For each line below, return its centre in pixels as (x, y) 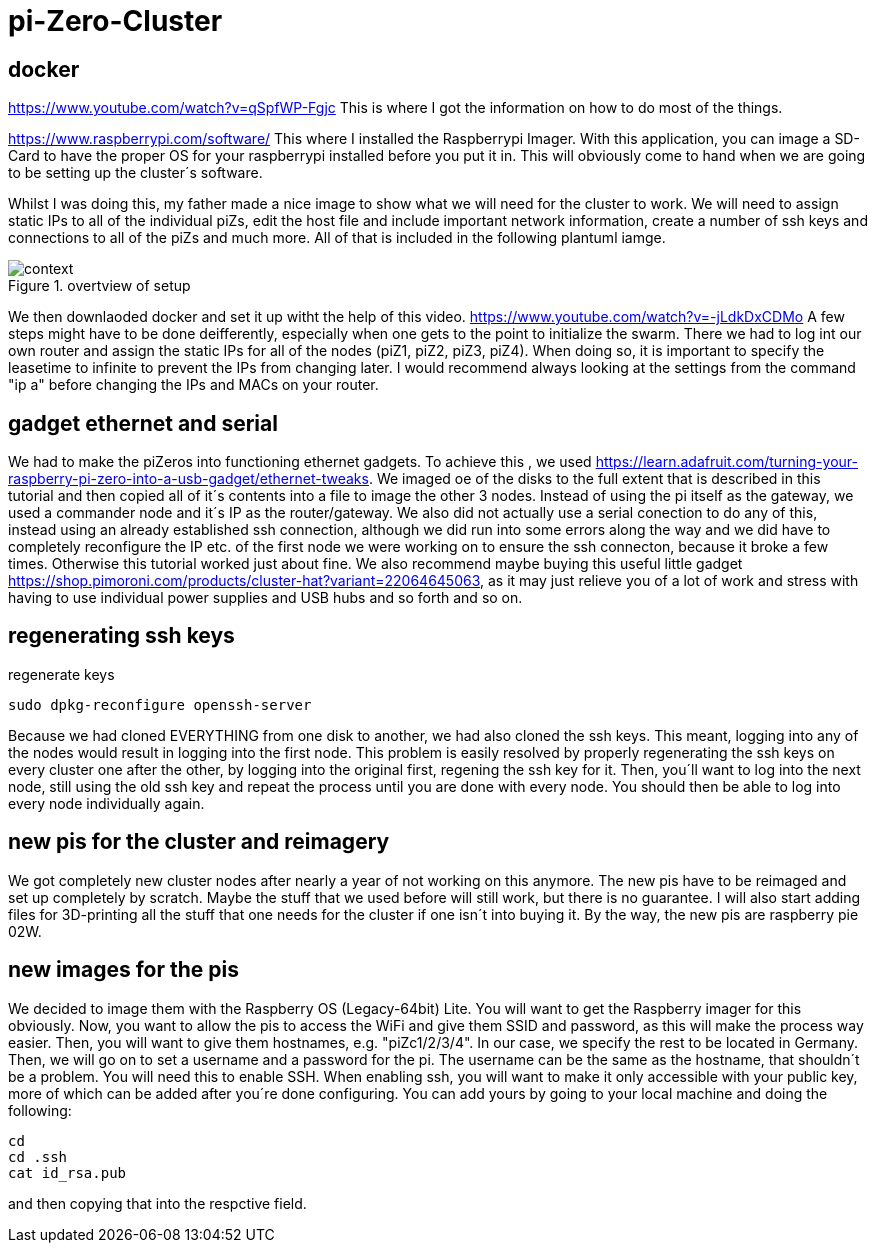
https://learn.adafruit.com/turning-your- (726, 462)
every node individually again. (106, 803)
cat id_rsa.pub (67, 1172)
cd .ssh (38, 1156)
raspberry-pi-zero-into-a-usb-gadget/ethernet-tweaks (188, 479)
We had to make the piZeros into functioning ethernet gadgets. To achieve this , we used (300, 462)
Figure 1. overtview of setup (99, 286)
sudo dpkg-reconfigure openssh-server (160, 704)
